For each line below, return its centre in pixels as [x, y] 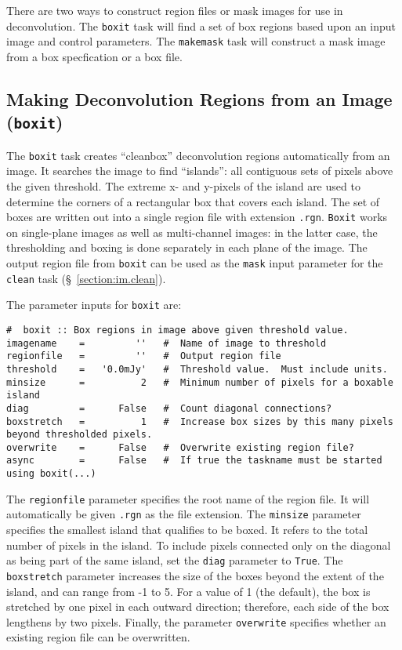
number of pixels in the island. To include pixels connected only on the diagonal [199, 545]
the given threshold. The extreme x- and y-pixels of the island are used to [183, 185]
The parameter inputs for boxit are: [94, 305]
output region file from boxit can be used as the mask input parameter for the [195, 262]
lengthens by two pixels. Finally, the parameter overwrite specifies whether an [196, 621]
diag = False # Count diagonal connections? [169, 408]
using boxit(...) [51, 474]
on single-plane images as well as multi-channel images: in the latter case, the [192, 232]
